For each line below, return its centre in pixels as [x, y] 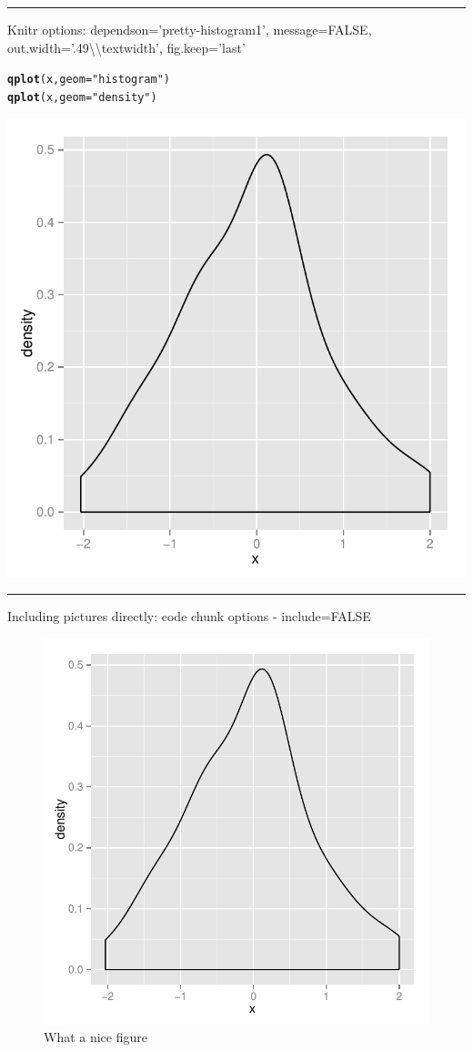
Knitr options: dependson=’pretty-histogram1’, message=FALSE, [190, 29]
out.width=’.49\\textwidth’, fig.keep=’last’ [126, 47]
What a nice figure [96, 1037]
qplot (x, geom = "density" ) [82, 97]
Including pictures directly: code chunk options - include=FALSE [189, 616]
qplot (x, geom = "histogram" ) [89, 80]
